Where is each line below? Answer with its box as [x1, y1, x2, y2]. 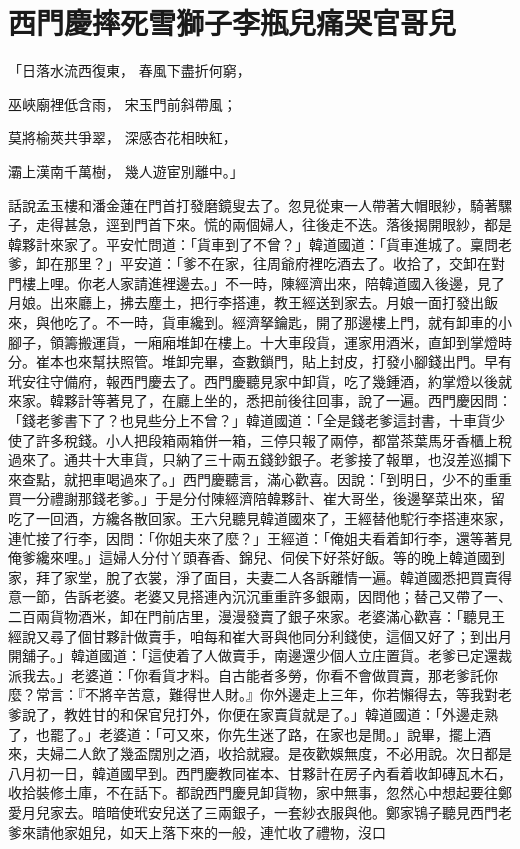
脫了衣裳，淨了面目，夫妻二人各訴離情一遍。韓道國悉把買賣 [105, 566, 498, 587]
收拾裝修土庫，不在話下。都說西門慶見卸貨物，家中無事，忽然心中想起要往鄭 [8, 782, 512, 803]
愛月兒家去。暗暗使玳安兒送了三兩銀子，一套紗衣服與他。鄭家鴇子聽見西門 [8, 801, 498, 822]
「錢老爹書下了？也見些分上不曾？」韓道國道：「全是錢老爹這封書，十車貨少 [8, 410, 505, 431]
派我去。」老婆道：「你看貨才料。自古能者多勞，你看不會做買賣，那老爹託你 [8, 664, 498, 685]
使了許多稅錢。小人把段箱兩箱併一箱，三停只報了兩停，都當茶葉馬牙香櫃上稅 [8, 429, 512, 450]
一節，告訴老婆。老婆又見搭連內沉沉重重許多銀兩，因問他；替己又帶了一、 [21, 586, 512, 607]
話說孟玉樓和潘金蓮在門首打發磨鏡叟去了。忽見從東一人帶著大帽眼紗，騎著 [8, 194, 498, 215]
